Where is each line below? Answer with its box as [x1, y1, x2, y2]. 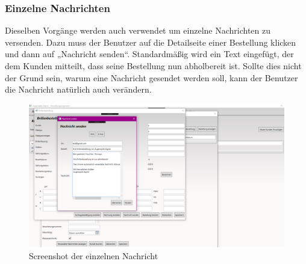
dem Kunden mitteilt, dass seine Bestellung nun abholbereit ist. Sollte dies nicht [5, 60, 302, 72]
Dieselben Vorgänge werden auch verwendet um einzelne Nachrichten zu [5, 24, 270, 37]
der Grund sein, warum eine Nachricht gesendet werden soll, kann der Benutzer [5, 71, 298, 84]
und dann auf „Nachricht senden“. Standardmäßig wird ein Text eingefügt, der [5, 48, 294, 60]
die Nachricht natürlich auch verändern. [5, 83, 152, 96]
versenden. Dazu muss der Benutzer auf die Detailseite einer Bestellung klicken [5, 35, 296, 48]
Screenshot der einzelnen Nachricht [29, 249, 158, 262]
